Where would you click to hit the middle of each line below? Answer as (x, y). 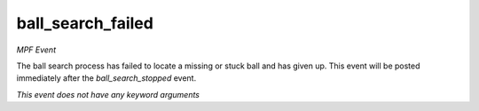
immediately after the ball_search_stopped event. (106, 78)
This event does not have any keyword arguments (108, 94)
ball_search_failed (85, 23)
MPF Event (36, 50)
